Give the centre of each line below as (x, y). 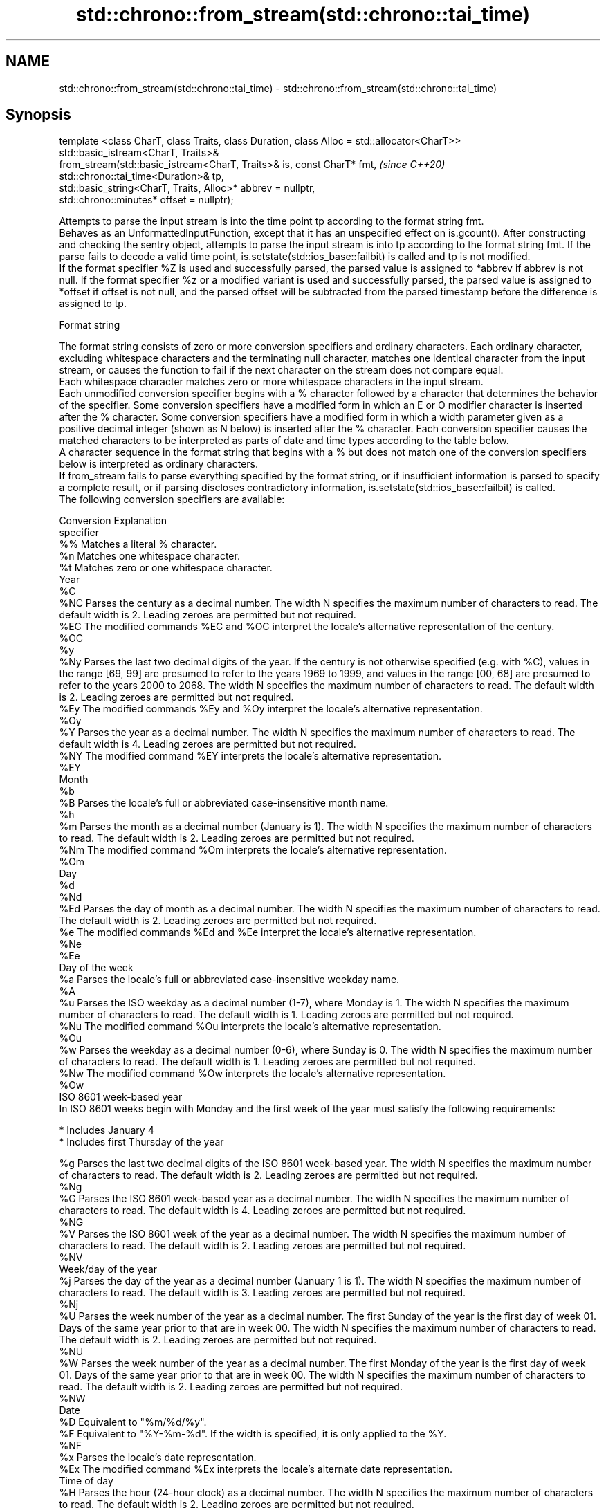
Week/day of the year (108, 1269)
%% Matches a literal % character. (138, 544)
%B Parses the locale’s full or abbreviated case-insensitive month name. (224, 803)
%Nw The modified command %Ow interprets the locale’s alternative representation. (252, 1074)
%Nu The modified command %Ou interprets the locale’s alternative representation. (250, 1027)
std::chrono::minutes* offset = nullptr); (146, 200)
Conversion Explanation (113, 521)
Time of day (86, 1481)
